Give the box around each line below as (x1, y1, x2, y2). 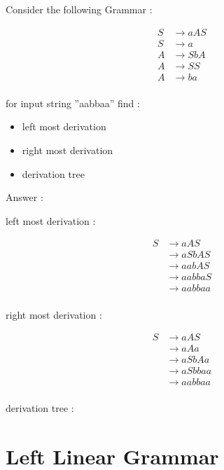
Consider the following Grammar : (6, 2, 153, 16)
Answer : (6, 190, 43, 205)
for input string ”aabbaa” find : (6, 95, 140, 110)
